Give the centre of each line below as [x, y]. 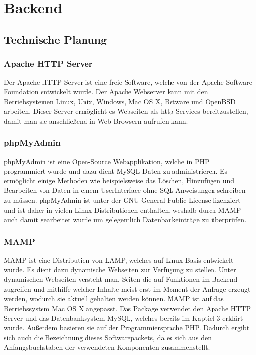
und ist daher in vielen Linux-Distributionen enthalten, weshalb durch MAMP [123, 209]
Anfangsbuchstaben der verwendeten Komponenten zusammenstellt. [107, 347]
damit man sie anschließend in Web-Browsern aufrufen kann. [96, 120]
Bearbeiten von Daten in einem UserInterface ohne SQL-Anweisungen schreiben [125, 190]
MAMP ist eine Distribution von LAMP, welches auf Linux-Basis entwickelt [119, 259]
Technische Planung [56, 39]
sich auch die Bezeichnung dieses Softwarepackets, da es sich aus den [108, 337]
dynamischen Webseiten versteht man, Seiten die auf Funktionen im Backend [121, 279]
